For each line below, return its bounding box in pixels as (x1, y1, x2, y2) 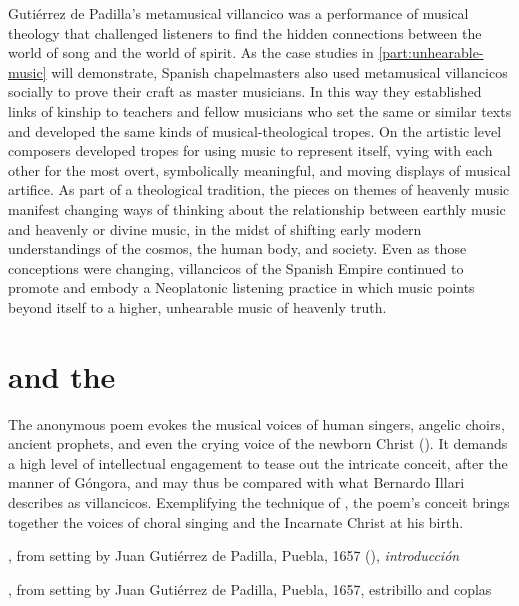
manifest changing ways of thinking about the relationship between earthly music (8, 198, 506, 219)
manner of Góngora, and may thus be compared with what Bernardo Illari (8, 472, 465, 493)
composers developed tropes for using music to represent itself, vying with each (8, 140, 493, 161)
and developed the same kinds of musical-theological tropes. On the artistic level (8, 120, 502, 141)
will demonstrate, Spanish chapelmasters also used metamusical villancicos (51, 61, 508, 82)
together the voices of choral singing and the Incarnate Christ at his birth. (8, 511, 464, 532)
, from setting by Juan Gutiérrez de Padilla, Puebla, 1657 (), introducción (8, 545, 460, 566)
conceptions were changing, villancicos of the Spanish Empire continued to (8, 257, 464, 278)
